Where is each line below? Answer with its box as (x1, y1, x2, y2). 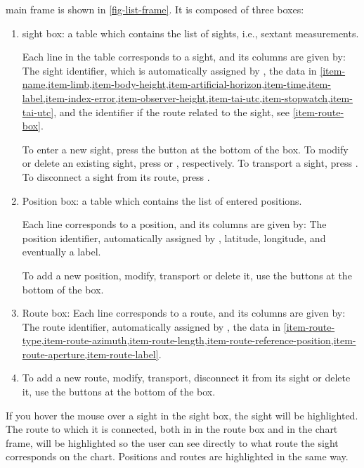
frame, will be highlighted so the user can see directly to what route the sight (6, 435, 339, 450)
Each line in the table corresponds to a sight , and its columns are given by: (22, 49, 346, 64)
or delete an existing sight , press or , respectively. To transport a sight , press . (22, 156, 358, 170)
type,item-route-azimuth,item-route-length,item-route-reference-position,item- (22, 333, 356, 348)
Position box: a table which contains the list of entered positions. (22, 193, 302, 208)
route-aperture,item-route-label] (22, 346, 159, 361)
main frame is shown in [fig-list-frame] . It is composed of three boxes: (6, 2, 304, 16)
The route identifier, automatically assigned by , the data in (22, 319, 281, 334)
